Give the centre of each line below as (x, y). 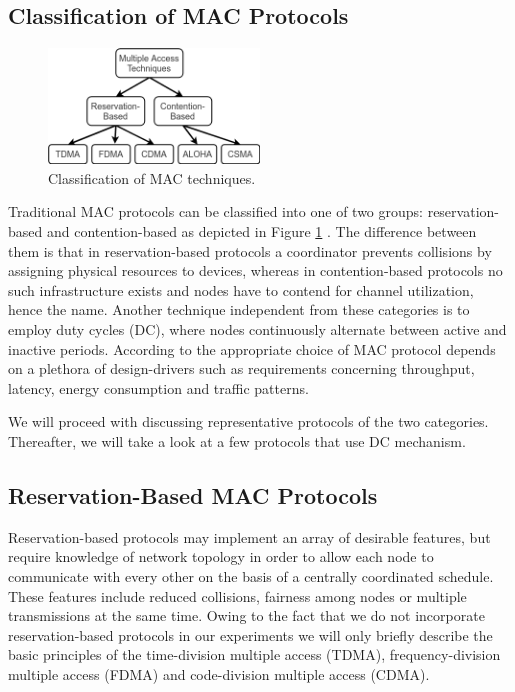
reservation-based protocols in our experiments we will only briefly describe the (250, 634)
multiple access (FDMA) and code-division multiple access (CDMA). (219, 673)
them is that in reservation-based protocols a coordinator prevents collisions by (250, 250)
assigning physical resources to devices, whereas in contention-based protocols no (255, 270)
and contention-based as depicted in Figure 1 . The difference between (261, 231)
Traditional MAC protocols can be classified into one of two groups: (215, 211)
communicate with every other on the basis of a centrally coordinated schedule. (251, 575)
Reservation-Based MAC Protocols (193, 494)
